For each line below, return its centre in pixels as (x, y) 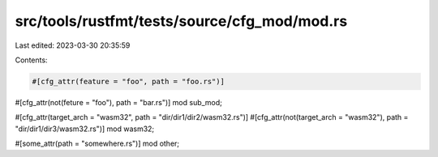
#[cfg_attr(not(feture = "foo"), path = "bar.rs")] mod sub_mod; (119, 102)
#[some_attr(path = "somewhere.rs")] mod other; (97, 144)
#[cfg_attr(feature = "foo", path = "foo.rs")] (128, 81)
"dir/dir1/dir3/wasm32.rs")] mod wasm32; (85, 129)
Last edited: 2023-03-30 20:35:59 (73, 45)
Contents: (31, 60)
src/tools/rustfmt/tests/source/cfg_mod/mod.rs (181, 21)
